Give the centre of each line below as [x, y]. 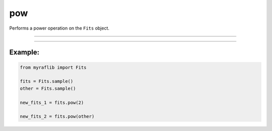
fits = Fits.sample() [47, 81]
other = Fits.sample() [48, 88]
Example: [24, 52]
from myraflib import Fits [53, 67]
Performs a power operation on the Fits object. [59, 28]
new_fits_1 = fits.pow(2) [52, 102]
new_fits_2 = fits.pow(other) [57, 116]
